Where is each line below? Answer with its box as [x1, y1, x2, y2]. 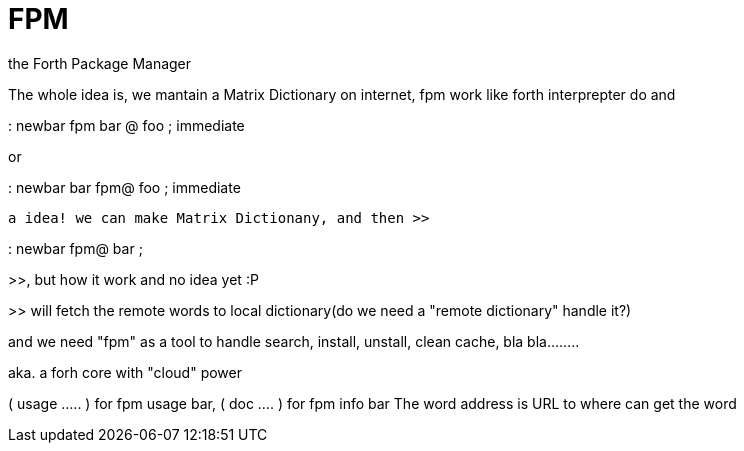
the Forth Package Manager [8, 54, 192, 72]
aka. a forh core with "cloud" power [8, 363, 242, 381]
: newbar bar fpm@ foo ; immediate [8, 178, 241, 196]
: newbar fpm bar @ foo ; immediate [8, 116, 245, 134]
